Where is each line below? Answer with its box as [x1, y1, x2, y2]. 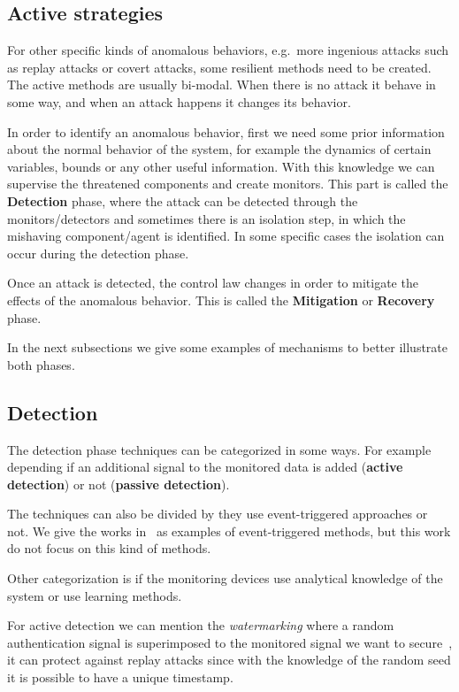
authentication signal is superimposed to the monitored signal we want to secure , [7, 633, 453, 651]
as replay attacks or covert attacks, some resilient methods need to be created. [7, 58, 432, 76]
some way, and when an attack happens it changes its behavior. [7, 92, 351, 111]
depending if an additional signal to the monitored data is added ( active [7, 457, 403, 476]
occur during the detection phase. [7, 243, 189, 262]
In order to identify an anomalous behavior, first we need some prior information [7, 122, 445, 141]
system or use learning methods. [7, 586, 182, 604]
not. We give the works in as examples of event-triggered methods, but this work [7, 521, 451, 540]
